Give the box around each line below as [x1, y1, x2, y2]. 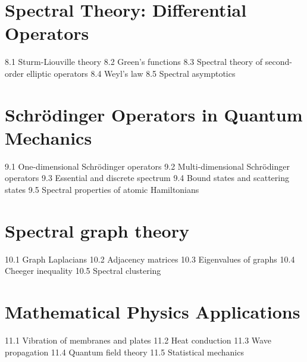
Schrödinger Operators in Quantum [5, 102, 303, 126]
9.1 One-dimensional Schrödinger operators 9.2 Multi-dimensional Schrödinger [5, 160, 290, 172]
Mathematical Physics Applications [5, 299, 300, 324]
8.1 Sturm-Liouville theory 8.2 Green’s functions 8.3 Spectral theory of [5, 55, 263, 68]
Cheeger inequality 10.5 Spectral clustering [5, 264, 161, 277]
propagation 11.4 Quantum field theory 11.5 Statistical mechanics [5, 345, 244, 358]
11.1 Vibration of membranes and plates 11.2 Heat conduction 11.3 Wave [5, 334, 271, 347]
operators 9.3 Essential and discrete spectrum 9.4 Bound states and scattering [5, 171, 289, 184]
